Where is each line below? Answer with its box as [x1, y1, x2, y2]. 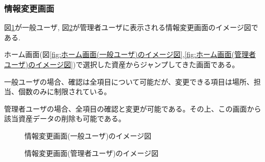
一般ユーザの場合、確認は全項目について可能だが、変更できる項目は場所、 [4, 76, 254, 87]
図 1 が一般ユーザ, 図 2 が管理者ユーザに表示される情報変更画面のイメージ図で [4, 22, 258, 33]
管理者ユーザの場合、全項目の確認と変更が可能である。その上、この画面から [4, 103, 261, 114]
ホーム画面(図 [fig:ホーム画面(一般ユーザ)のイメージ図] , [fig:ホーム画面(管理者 [4, 49, 256, 60]
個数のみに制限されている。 [18, 86, 111, 97]
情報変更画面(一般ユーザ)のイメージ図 [25, 130, 152, 141]
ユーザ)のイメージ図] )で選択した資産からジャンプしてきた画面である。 [4, 59, 239, 69]
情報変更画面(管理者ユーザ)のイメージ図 [25, 147, 159, 158]
